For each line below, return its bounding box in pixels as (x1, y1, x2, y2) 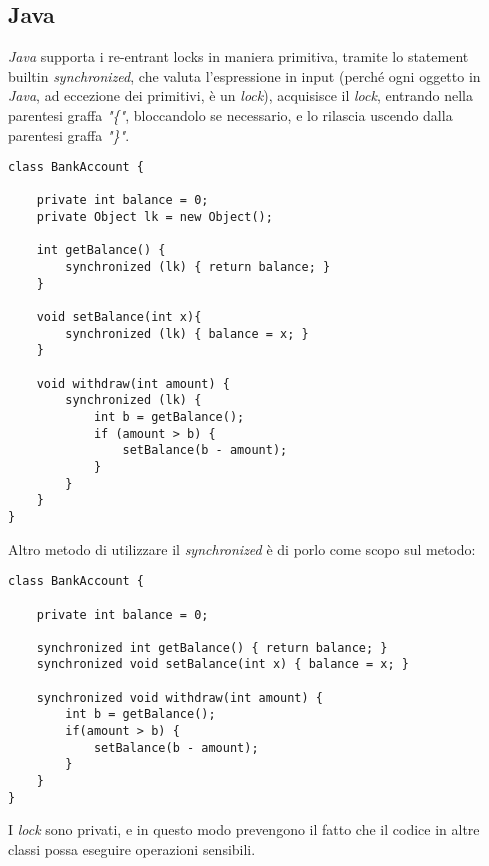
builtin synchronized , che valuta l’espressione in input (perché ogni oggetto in (8, 65, 481, 86)
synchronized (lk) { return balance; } (65, 260, 331, 275)
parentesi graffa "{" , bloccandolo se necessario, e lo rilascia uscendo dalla (8, 104, 453, 125)
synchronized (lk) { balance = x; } (65, 326, 309, 341)
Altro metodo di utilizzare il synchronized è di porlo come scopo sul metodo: (8, 538, 476, 559)
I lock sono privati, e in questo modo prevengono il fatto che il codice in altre (8, 819, 480, 840)
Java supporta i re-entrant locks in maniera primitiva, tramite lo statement (8, 46, 469, 67)
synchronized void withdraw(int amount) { (36, 690, 323, 705)
